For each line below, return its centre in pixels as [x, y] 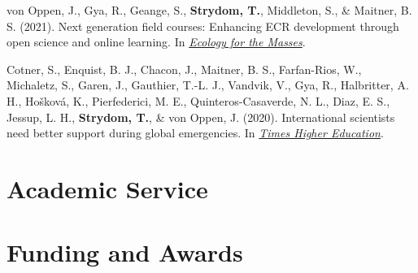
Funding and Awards [125, 252]
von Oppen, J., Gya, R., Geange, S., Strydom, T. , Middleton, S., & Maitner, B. [209, 10]
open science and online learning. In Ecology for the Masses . [156, 42]
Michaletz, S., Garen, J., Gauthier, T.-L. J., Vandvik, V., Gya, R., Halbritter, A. [208, 85]
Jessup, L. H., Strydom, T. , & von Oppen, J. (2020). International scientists [201, 117]
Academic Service [107, 188]
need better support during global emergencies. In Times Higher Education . [195, 133]
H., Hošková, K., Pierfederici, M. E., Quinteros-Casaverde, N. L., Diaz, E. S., [198, 100]
